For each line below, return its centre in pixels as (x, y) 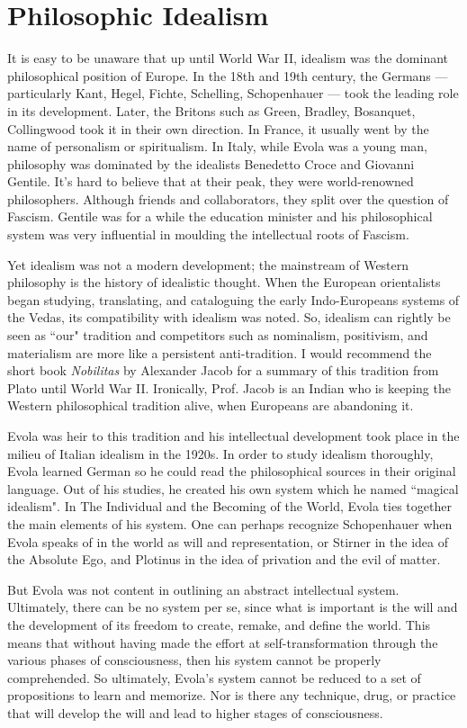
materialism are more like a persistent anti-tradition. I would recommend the (220, 352)
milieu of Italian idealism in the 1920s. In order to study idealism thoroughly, (220, 453)
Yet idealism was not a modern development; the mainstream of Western (208, 264)
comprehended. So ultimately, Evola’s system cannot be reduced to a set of (214, 677)
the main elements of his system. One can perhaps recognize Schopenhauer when (230, 523)
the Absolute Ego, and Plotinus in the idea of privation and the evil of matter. (224, 559)
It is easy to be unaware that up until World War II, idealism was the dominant (228, 58)
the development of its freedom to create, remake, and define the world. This (219, 624)
